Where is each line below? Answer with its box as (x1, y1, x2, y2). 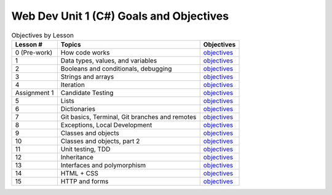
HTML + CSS (60, 169, 98, 177)
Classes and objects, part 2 (60, 137, 140, 145)
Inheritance (60, 153, 94, 161)
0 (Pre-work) (15, 48, 53, 56)
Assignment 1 (15, 88, 54, 97)
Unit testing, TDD (60, 145, 111, 153)
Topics (60, 40, 81, 48)
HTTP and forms (60, 177, 109, 185)
